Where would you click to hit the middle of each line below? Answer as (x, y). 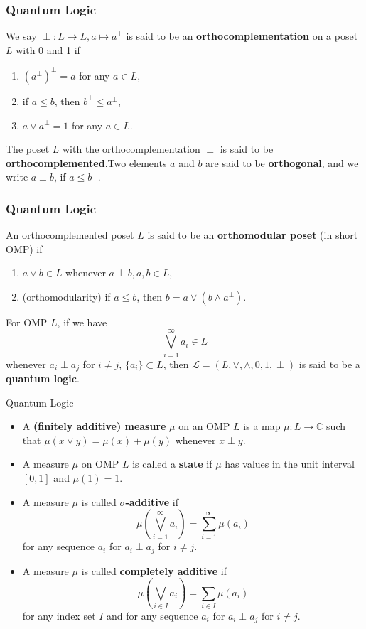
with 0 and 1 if (48, 49)
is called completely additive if (154, 570)
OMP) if (24, 248)
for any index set (59, 615)
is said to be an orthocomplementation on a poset (242, 36)
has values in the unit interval (290, 464)
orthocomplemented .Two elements (86, 162)
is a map (262, 426)
